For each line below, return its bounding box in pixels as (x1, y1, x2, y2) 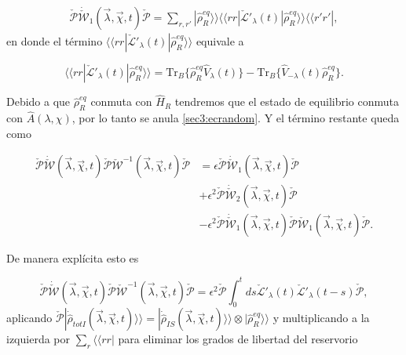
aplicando (6, 310, 53, 326)
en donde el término (6, 33, 103, 49)
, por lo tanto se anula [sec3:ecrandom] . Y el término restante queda (71, 110, 400, 126)
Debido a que (6, 93, 71, 110)
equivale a (196, 33, 244, 49)
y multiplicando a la (272, 310, 370, 326)
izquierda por (6, 331, 70, 347)
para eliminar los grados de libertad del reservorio (118, 331, 358, 347)
